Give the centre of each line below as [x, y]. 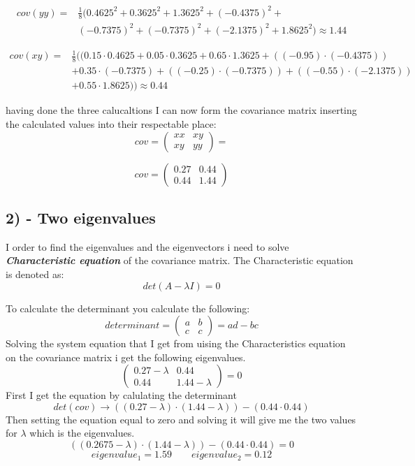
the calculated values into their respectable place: [111, 123]
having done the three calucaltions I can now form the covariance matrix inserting [181, 110]
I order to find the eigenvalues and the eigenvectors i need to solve [147, 246]
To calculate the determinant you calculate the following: [128, 308]
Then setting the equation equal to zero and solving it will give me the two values [181, 419]
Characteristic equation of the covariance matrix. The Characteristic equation [180, 260]
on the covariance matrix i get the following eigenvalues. [126, 357]
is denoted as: [35, 274]
